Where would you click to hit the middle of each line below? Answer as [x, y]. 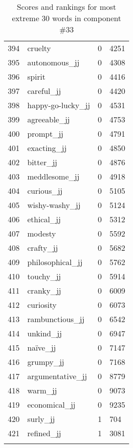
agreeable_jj [49, 119]
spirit [36, 76]
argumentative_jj [57, 376]
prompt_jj [45, 134]
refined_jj [44, 433]
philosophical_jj [55, 262]
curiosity [42, 305]
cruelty [39, 48]
